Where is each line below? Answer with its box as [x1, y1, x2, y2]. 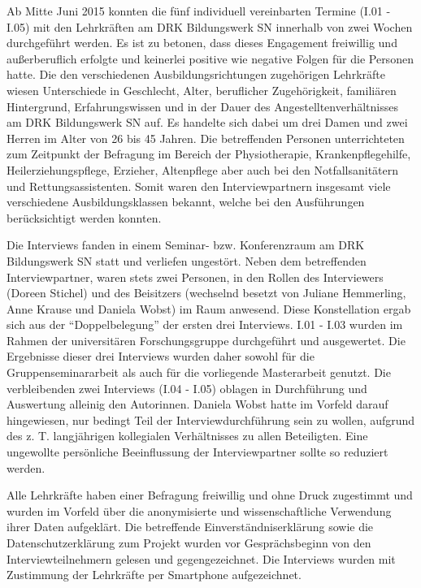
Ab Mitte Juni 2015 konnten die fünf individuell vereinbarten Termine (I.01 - [7, 2, 391, 19]
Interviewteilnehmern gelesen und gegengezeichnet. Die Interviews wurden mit [7, 550, 396, 567]
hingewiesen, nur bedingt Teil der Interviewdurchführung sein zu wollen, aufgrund [7, 411, 415, 428]
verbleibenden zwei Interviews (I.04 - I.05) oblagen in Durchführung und [7, 379, 367, 396]
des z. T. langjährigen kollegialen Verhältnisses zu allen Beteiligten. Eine [7, 427, 368, 444]
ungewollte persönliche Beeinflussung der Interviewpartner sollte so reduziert [7, 443, 388, 460]
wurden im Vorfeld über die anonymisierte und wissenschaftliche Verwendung [7, 502, 392, 519]
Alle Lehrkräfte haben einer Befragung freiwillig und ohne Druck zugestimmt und [7, 486, 413, 504]
